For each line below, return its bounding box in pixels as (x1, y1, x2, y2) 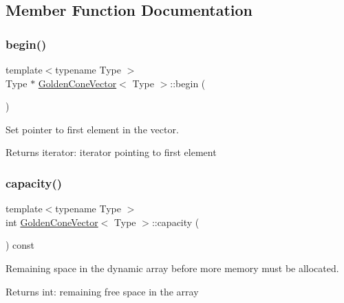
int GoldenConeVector (6, 214, 98, 229)
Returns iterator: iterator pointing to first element (6, 145, 217, 159)
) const (6, 238, 35, 252)
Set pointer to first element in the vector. (6, 122, 179, 136)
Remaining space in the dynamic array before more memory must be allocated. (6, 260, 339, 275)
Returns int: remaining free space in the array (6, 284, 199, 298)
